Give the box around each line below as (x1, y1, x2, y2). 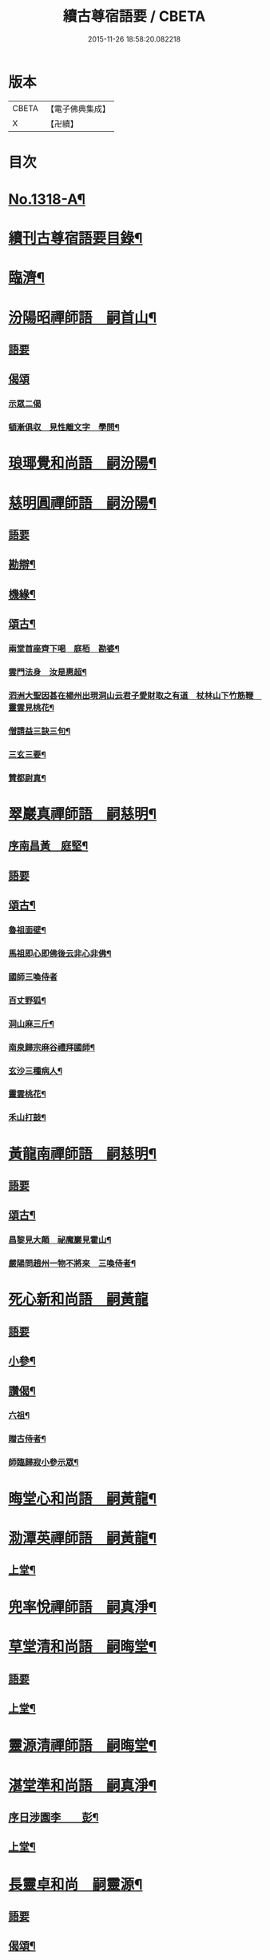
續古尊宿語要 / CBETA (62, 7, 206, 26)
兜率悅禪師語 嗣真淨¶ (8, 1599, 157, 1616)
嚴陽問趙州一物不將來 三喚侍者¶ (8, 1258, 137, 1269)
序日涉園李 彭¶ (8, 1810, 99, 1824)
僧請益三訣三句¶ (8, 725, 71, 736)
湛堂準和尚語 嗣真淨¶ (8, 1776, 157, 1794)
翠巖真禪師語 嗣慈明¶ (8, 804, 157, 823)
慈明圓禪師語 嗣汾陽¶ (8, 493, 157, 512)
